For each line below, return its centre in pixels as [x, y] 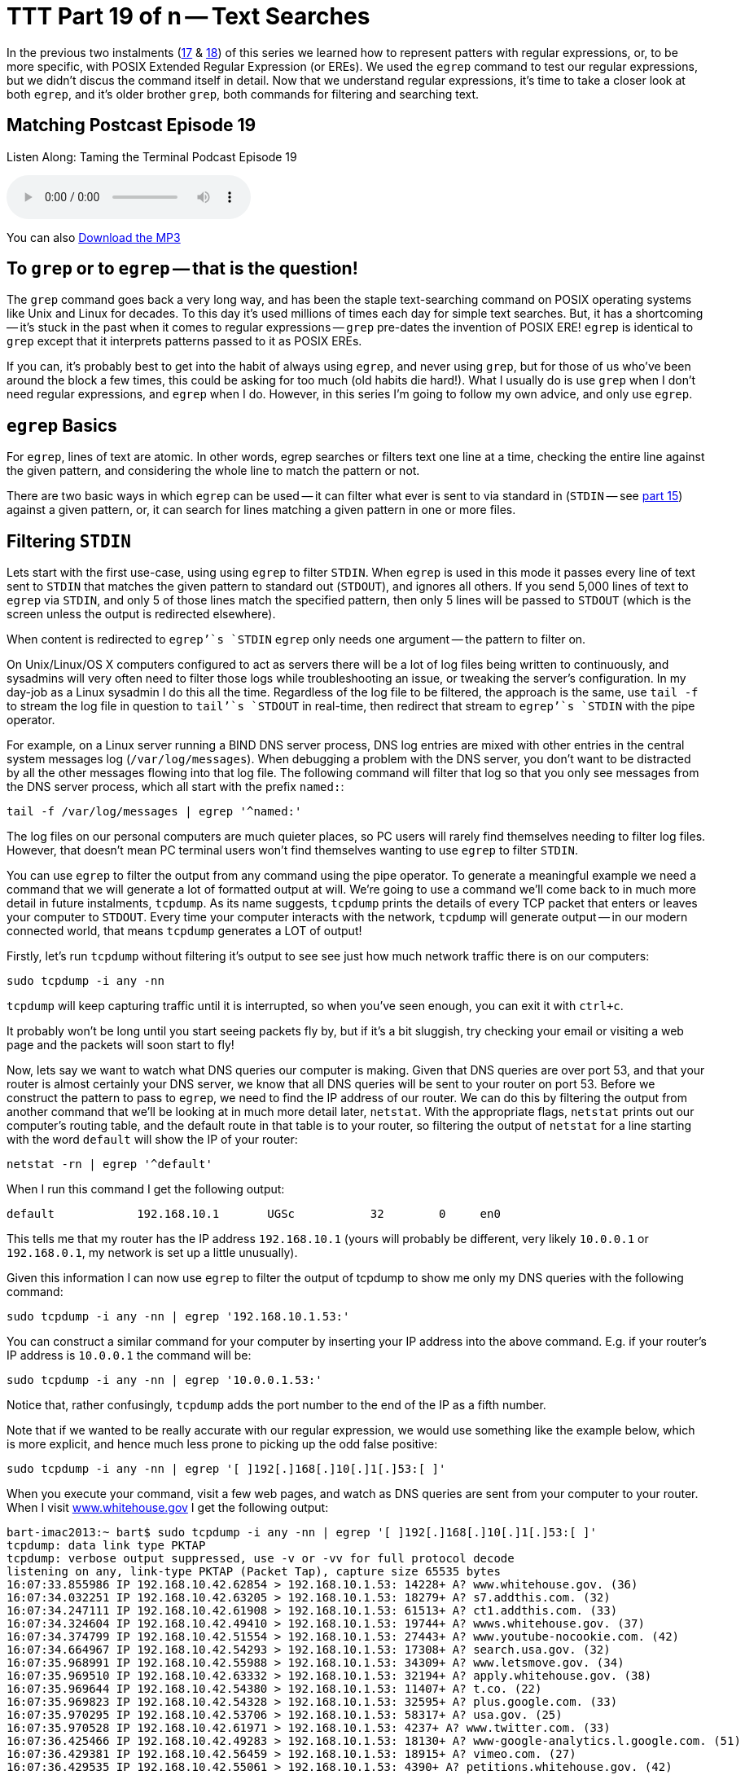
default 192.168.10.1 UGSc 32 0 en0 [254, 1214]
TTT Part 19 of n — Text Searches [188, 16]
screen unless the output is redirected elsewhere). [141, 614]
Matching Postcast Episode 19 [131, 125]
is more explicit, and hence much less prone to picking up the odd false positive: [222, 1444]
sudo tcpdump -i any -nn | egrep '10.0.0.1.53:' [164, 1380]
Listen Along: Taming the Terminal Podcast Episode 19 [152, 156]
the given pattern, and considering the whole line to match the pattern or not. [213, 471]
